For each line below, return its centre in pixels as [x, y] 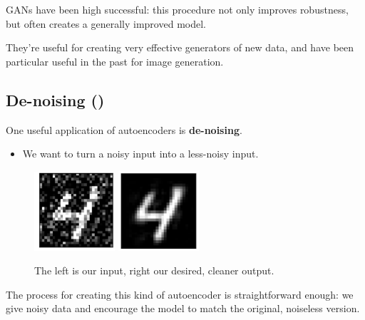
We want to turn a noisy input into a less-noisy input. [140, 154]
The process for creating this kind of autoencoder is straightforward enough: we [180, 294]
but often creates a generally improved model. [106, 23]
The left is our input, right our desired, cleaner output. [154, 270]
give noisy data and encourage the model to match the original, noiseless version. [183, 308]
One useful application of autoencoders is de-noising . [124, 129]
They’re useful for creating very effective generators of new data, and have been [180, 47]
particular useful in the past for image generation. [115, 61]
